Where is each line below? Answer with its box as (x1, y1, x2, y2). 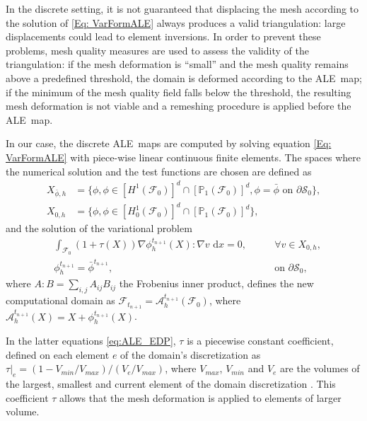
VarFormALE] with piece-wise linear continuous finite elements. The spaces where (6, 149, 361, 164)
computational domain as (6, 293, 115, 308)
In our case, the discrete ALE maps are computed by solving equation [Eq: (6, 136, 332, 151)
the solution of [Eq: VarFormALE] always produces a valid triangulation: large (6, 15, 346, 30)
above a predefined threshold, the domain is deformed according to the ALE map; (6, 70, 362, 85)
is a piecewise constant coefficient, (187, 333, 334, 348)
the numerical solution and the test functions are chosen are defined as (6, 163, 312, 178)
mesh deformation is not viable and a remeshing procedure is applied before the (6, 98, 351, 113)
